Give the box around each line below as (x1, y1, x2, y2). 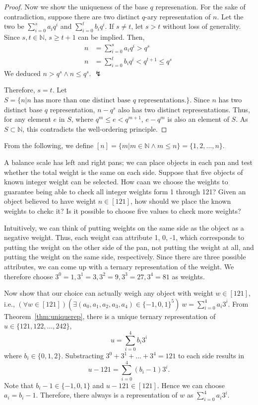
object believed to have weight (4, 196, 96, 206)
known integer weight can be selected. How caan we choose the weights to (4, 176, 228, 187)
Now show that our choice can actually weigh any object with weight (4, 288, 213, 298)
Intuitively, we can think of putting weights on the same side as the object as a (4, 222, 244, 233)
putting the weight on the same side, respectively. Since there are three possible (4, 251, 246, 262)
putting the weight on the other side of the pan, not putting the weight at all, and (4, 242, 254, 252)
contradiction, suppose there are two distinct (4, 11, 140, 21)
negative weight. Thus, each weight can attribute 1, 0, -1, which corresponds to (4, 232, 245, 243)
